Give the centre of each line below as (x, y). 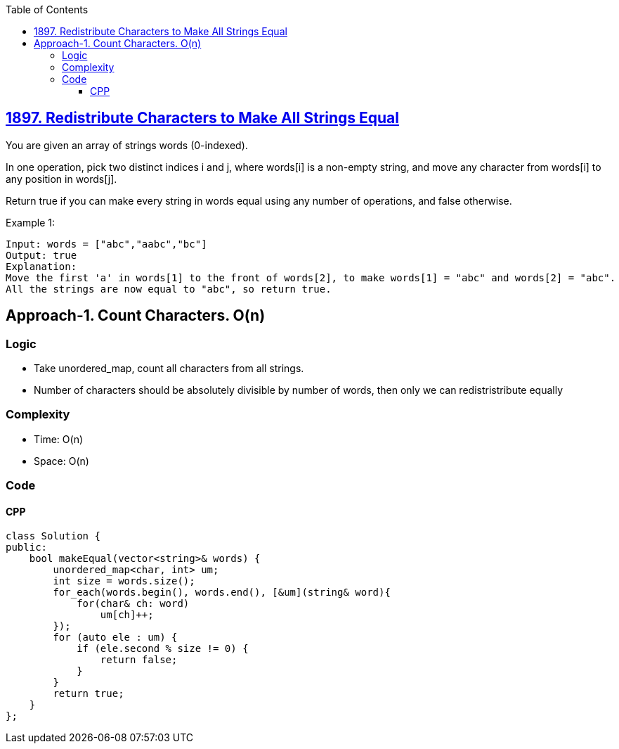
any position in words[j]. (61, 179)
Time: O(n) (59, 439)
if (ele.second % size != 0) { (163, 649)
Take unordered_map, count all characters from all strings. (169, 369)
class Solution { (53, 536)
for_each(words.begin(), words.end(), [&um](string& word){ (222, 593)
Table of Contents (47, 9)
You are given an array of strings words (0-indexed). (127, 145)
